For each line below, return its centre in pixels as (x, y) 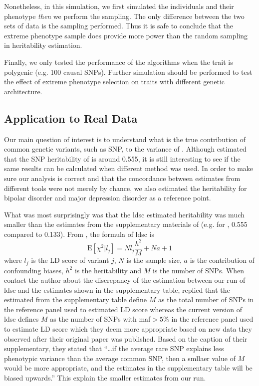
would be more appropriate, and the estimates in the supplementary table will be (128, 368)
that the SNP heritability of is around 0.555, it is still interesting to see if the (122, 158)
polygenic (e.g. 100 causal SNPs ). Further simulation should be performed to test (128, 72)
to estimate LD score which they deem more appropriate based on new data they (128, 329)
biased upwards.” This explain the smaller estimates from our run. (105, 378)
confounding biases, (34, 270)
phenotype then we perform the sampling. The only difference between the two (124, 16)
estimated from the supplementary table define (76, 299)
